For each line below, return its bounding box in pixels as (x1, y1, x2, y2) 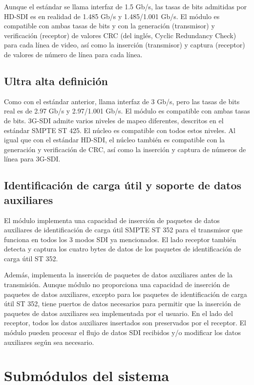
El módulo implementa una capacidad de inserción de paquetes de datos (4, 215, 220, 225)
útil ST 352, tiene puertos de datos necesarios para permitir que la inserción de (4, 298, 241, 309)
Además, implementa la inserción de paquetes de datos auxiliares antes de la (4, 270, 233, 280)
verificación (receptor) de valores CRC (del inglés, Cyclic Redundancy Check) (4, 30, 236, 40)
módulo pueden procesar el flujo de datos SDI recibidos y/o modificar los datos (4, 327, 241, 338)
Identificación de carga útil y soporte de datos (4, 178, 242, 193)
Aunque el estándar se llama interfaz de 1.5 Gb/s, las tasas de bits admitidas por (4, 1, 247, 11)
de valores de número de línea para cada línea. (4, 49, 143, 59)
